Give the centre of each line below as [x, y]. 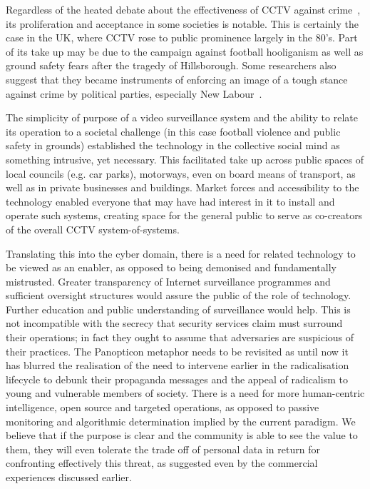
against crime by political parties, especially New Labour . [134, 93]
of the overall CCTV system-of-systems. [93, 229]
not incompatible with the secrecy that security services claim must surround [174, 323]
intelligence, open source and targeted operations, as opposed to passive [163, 407]
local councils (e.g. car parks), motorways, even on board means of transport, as [181, 173]
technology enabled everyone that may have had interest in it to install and [170, 201]
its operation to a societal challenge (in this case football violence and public [173, 131]
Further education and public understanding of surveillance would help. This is [178, 309]
